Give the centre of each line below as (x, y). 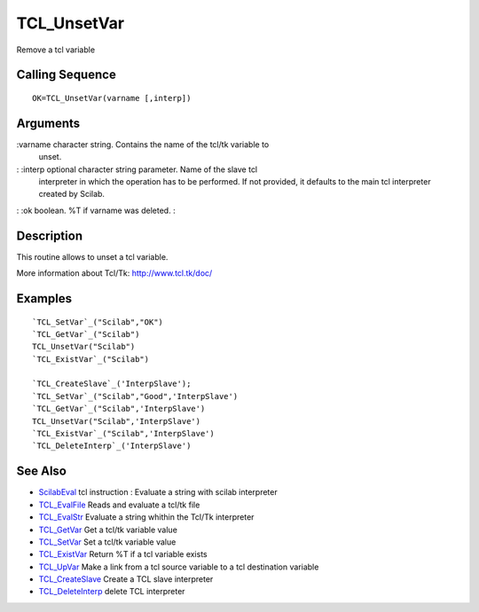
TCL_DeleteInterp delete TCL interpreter (112, 592)
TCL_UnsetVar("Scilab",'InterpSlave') (117, 421)
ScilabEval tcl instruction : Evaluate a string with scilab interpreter (158, 492)
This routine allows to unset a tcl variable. (92, 256)
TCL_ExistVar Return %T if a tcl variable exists (123, 554)
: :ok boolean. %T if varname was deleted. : (96, 210)
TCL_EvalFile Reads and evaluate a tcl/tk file (119, 505)
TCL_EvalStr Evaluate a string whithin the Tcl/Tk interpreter (146, 517)
